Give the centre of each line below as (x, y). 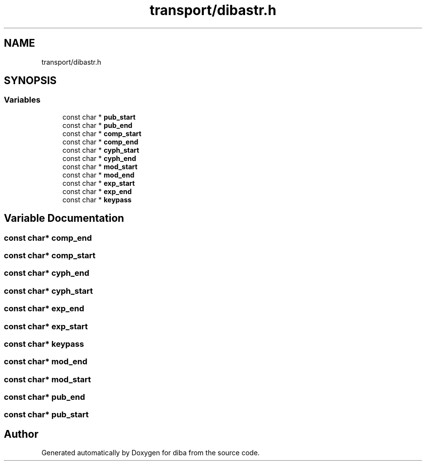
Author (21, 434)
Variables (22, 100)
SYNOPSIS (30, 81)
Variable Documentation (64, 218)
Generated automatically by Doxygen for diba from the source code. (151, 453)
